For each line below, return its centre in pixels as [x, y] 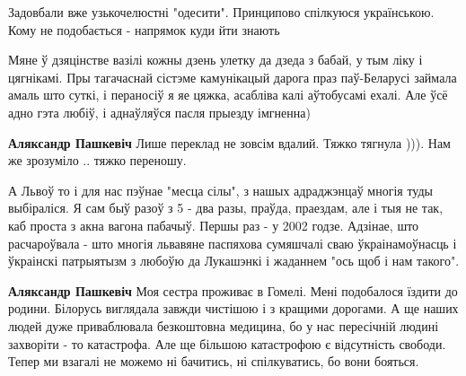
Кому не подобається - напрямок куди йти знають [144, 29]
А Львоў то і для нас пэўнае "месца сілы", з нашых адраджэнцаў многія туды [221, 190]
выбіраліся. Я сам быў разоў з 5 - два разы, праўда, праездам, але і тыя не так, [226, 208]
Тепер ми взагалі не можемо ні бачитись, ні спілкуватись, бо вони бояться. [214, 361]
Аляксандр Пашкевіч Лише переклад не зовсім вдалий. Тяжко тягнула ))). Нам [229, 142]
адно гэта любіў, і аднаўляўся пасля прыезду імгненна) [159, 112]
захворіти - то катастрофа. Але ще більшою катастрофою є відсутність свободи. [227, 343]
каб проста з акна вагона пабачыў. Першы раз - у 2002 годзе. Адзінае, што [214, 225]
